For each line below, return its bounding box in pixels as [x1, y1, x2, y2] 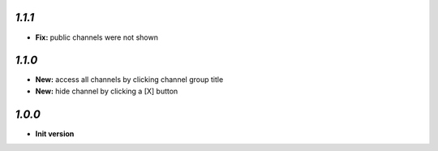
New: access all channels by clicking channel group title [35, 75, 224, 84]
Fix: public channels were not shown [35, 32, 158, 42]
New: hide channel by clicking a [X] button [35, 86, 178, 96]
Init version [35, 128, 75, 138]
